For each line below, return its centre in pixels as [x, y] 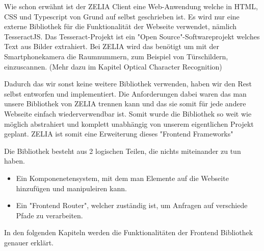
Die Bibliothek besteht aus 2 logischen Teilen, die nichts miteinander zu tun [123, 151]
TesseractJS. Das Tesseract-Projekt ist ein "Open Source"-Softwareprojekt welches [132, 36]
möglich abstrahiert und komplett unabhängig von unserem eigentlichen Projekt [129, 123]
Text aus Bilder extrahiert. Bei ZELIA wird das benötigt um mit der [112, 46]
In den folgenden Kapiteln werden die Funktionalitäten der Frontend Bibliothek [129, 232]
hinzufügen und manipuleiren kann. [71, 188]
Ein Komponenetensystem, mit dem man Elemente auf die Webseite [122, 178]
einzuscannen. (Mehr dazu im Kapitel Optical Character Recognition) [113, 66]
